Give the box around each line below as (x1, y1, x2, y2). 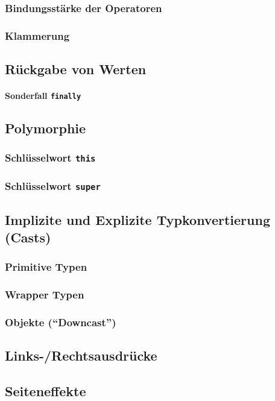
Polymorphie (5, 119, 86, 137)
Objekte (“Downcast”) (5, 315, 116, 330)
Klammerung (5, 28, 70, 43)
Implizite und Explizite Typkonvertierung (5, 210, 270, 229)
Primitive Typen (5, 259, 87, 274)
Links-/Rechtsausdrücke (5, 346, 157, 365)
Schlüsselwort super (5, 178, 101, 193)
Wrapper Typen (5, 287, 84, 302)
